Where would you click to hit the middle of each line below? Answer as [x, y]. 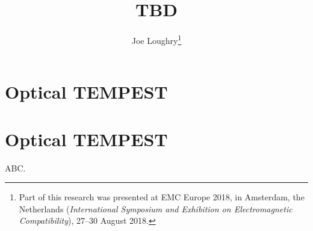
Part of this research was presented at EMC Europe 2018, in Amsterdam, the [162, 197]
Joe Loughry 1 [156, 39]
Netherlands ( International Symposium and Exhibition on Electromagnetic [156, 208]
